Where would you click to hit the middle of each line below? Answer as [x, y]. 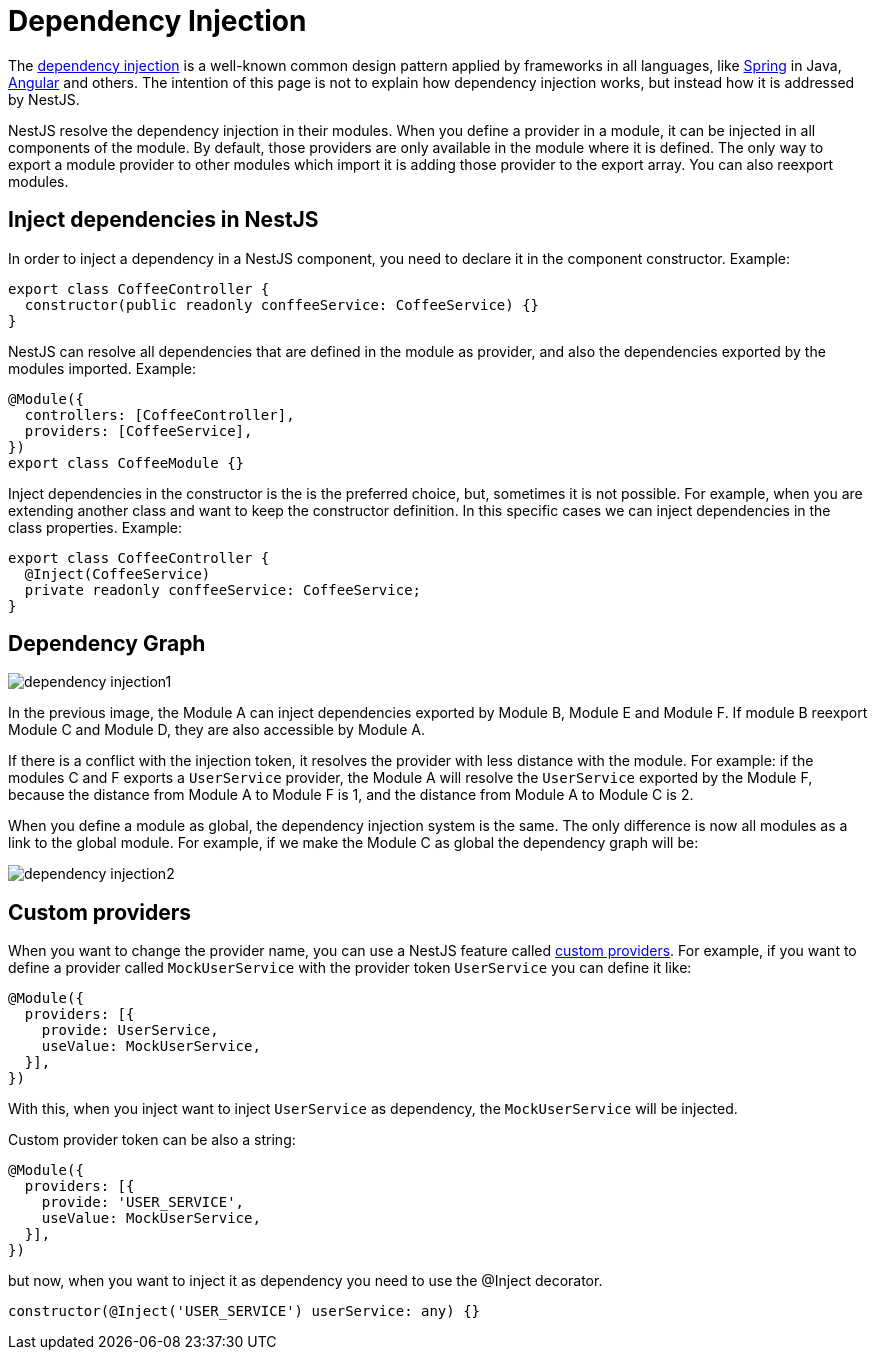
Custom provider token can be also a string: [152, 1140]
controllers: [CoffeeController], [159, 414]
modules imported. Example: [102, 368]
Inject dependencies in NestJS [163, 220]
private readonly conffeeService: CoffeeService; [223, 589]
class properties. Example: [95, 527]
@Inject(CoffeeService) [117, 573]
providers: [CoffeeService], [138, 430]
